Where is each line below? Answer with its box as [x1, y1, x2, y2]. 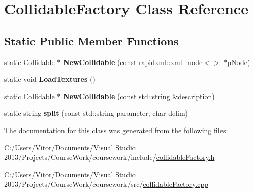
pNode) [227, 56, 250, 67]
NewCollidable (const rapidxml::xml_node [63, 56, 203, 67]
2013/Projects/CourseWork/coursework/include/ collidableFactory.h [4, 152, 215, 163]
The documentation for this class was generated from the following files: [4, 124, 228, 135]
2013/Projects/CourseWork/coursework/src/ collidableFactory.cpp [4, 179, 208, 189]
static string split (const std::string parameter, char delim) [4, 108, 188, 118]
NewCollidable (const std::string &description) [63, 90, 215, 101]
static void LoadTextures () [4, 74, 96, 84]
